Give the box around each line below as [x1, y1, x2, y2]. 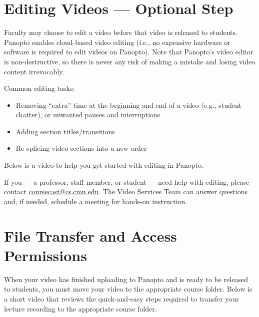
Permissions [4, 245, 87, 265]
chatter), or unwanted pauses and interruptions [15, 109, 160, 120]
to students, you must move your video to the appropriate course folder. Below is [4, 284, 252, 294]
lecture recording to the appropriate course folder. [4, 303, 157, 314]
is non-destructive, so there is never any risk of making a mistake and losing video [4, 56, 255, 66]
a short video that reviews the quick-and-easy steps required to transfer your [4, 293, 239, 304]
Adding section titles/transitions [15, 126, 115, 136]
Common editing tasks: [4, 83, 75, 93]
